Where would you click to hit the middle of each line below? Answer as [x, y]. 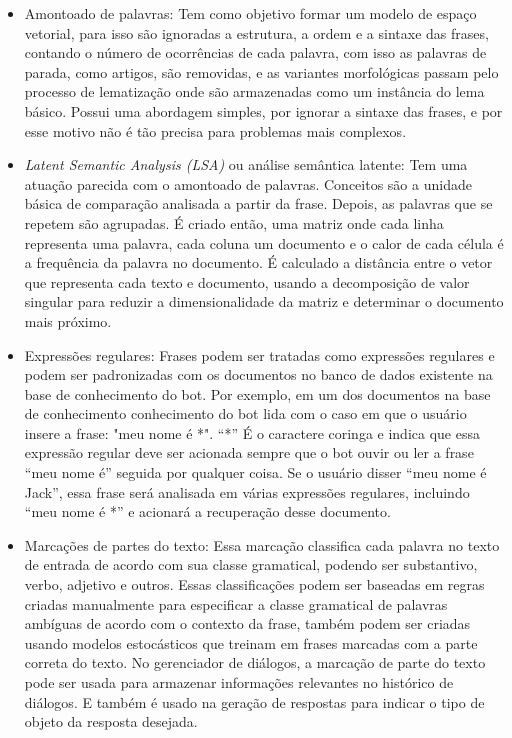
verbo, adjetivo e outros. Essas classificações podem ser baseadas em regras [254, 584]
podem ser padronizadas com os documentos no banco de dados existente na [258, 374]
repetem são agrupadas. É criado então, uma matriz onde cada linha [234, 222]
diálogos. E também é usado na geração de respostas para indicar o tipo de [254, 701]
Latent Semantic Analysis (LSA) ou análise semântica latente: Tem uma [246, 164]
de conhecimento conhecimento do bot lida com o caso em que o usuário [245, 413]
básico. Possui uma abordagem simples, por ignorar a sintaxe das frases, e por [263, 110]
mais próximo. [68, 320]
